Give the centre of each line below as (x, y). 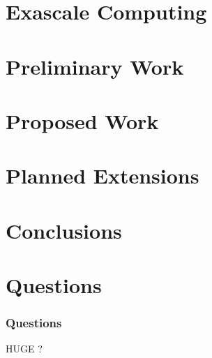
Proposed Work (82, 120)
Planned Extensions (103, 176)
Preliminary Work (95, 66)
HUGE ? (24, 349)
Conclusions (64, 230)
